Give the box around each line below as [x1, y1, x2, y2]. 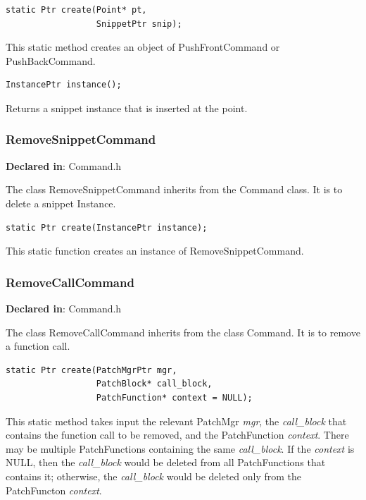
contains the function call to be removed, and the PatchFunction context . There [6, 427, 349, 442]
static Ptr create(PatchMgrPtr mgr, [6, 365, 177, 375]
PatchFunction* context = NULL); [96, 392, 253, 403]
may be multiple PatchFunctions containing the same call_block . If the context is [6, 441, 355, 456]
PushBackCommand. [6, 53, 96, 68]
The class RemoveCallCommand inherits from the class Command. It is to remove [6, 324, 360, 339]
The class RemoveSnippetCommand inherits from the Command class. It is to [6, 182, 343, 197]
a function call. [6, 339, 70, 353]
